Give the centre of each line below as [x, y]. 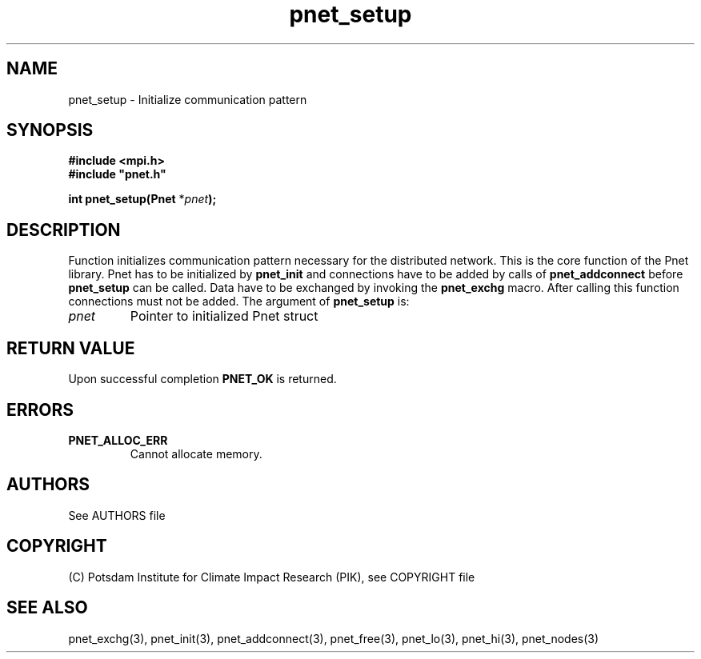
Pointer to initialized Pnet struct [224, 316]
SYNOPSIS [50, 130]
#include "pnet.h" [117, 174]
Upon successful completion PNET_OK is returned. [202, 379]
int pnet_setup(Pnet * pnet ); [142, 199]
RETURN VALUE [71, 348]
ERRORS [40, 409]
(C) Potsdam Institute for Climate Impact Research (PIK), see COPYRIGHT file [272, 577]
